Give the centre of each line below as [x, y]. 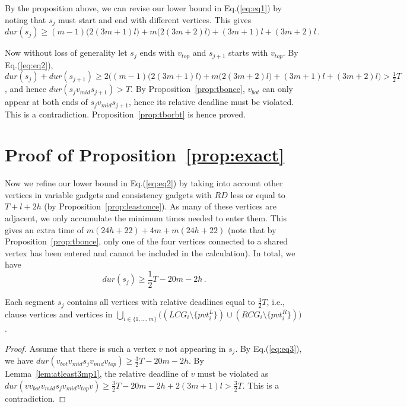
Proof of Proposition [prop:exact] [145, 155]
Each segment [30, 302]
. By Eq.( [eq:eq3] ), [268, 348]
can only [278, 89]
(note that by [252, 229]
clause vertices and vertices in [59, 314]
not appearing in [195, 348]
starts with [248, 53]
